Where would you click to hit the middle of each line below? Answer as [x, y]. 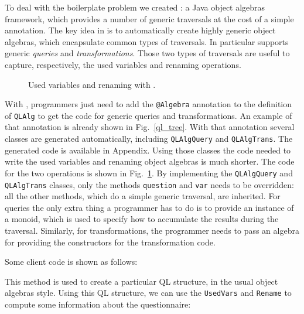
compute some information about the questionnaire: [98, 304]
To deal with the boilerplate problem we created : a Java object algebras [135, 7]
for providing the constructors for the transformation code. [110, 242]
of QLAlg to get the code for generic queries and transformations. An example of [148, 115]
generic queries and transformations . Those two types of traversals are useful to [147, 53]
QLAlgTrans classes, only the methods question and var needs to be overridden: [149, 184]
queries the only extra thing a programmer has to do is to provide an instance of [149, 207]
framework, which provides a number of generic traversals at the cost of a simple [149, 18]
